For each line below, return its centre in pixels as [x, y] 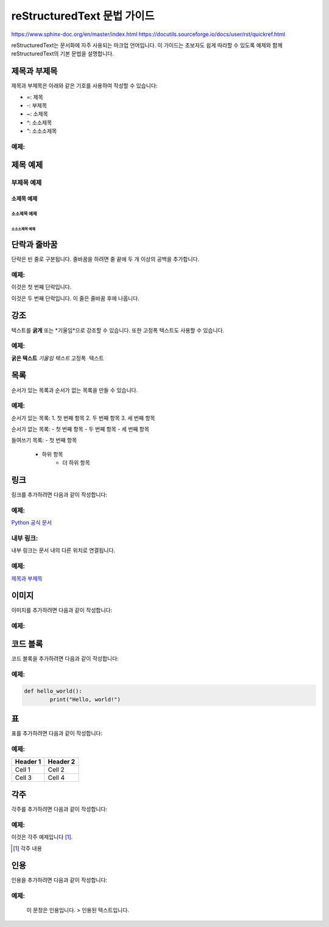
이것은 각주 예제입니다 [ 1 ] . [42, 837]
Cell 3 [23, 778]
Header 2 [62, 761]
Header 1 [28, 761]
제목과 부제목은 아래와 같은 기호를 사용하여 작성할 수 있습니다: [84, 86]
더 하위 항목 [76, 463]
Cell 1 [23, 770]
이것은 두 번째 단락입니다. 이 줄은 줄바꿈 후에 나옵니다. [75, 298]
